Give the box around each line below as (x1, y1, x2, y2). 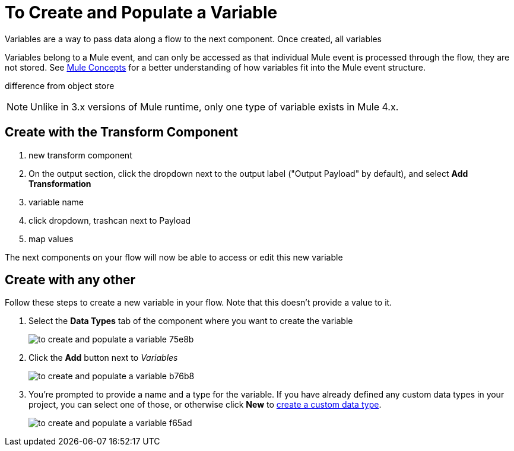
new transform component (28, 150, 132, 160)
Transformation (28, 178, 91, 189)
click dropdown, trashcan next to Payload (28, 215, 191, 225)
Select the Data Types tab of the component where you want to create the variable (28, 316, 353, 326)
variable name (28, 196, 84, 207)
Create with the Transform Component (5, 125, 238, 140)
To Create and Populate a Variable (5, 2, 278, 23)
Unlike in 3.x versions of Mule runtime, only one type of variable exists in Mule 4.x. (30, 100, 399, 113)
